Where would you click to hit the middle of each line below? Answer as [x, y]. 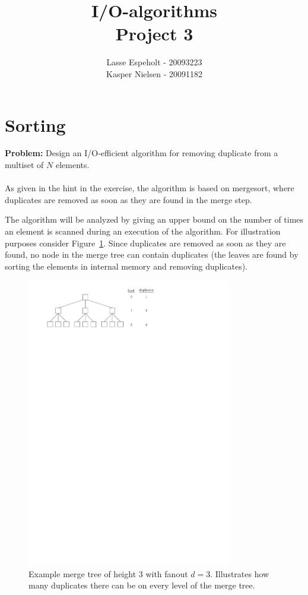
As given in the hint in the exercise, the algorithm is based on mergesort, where [150, 188]
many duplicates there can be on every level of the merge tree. [142, 585]
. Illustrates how [240, 573]
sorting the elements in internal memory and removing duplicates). [126, 266]
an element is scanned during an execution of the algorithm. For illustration [143, 231]
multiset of [24, 165]
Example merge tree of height [82, 573]
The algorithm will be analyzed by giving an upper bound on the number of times [154, 219]
